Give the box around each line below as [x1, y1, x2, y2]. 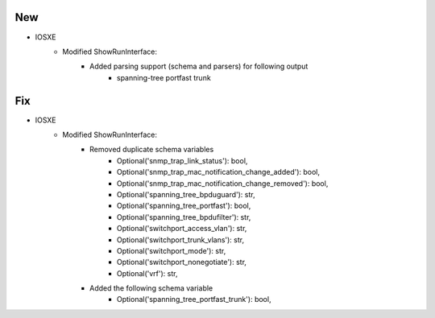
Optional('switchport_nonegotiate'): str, [117, 258, 247, 267]
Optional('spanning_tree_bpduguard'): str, [117, 189, 255, 199]
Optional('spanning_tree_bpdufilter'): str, [117, 212, 251, 221]
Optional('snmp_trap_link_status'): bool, [117, 155, 248, 165]
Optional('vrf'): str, [117, 268, 178, 278]
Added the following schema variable [89, 283, 213, 293]
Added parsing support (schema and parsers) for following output [89, 61, 309, 72]
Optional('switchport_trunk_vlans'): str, [117, 234, 245, 245]
